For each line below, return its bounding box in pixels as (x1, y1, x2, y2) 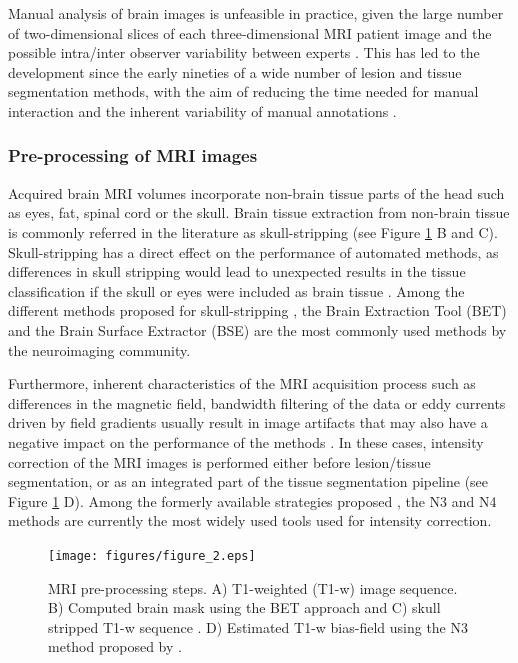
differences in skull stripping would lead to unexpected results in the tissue (8, 261, 466, 282)
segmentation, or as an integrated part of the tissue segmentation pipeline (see (8, 471, 489, 492)
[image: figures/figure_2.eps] (48, 548, 256, 563)
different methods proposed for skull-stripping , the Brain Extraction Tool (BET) (8, 300, 507, 321)
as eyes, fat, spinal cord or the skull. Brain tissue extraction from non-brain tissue (8, 202, 510, 223)
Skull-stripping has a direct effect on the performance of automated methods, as (8, 241, 499, 262)
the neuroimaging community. (8, 339, 191, 360)
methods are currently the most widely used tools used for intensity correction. (8, 510, 492, 531)
